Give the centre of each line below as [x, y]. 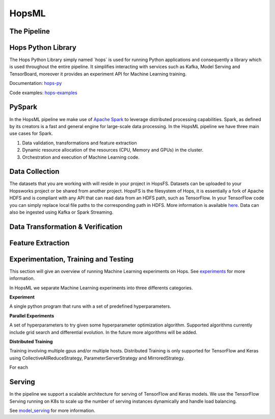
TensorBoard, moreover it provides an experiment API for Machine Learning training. [98, 74]
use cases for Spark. [31, 133]
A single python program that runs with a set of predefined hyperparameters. [90, 306]
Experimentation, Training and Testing [72, 259]
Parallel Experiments [32, 316]
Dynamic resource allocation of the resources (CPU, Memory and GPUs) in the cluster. [113, 150]
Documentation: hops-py [36, 83]
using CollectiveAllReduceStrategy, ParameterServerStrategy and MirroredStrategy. [97, 358]
